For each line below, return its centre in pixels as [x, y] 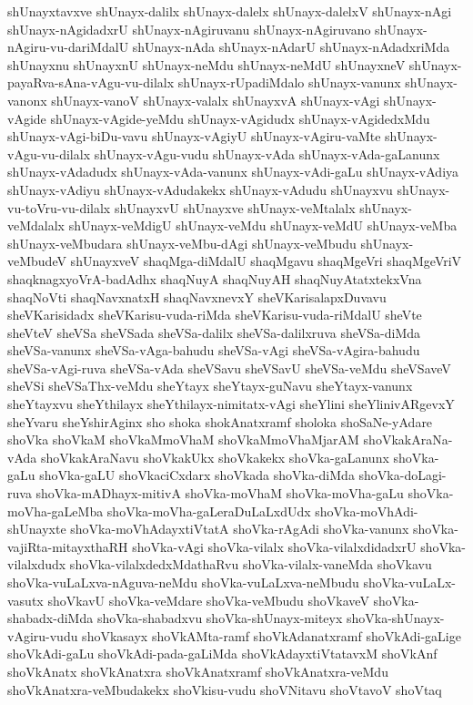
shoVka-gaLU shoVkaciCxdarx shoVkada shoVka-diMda [197, 475]
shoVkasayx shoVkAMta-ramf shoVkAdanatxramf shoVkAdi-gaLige [272, 635]
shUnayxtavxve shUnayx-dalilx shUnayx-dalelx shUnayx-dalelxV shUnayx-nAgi [230, 11]
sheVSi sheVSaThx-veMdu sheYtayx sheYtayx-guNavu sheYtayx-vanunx [210, 386]
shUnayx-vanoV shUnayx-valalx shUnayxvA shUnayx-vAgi [216, 100]
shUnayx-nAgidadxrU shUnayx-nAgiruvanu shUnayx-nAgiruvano [189, 29]
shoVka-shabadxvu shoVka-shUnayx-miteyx [220, 618]
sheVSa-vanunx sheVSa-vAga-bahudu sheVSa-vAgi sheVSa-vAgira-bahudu [214, 350]
